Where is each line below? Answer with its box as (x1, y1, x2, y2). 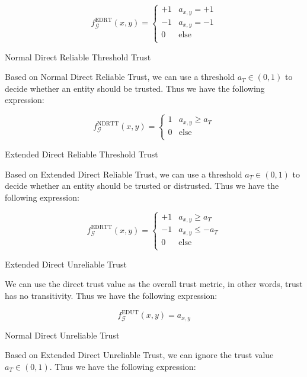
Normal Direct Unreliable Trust (5, 328, 120, 341)
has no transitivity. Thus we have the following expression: (5, 289, 218, 302)
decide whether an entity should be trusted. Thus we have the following (5, 82, 265, 94)
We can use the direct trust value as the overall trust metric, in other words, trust (5, 278, 303, 290)
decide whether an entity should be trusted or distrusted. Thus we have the (5, 179, 279, 192)
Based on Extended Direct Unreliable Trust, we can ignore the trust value (5, 349, 274, 361)
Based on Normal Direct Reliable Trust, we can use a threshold (5, 70, 235, 83)
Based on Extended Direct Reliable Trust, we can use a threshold (5, 167, 242, 180)
